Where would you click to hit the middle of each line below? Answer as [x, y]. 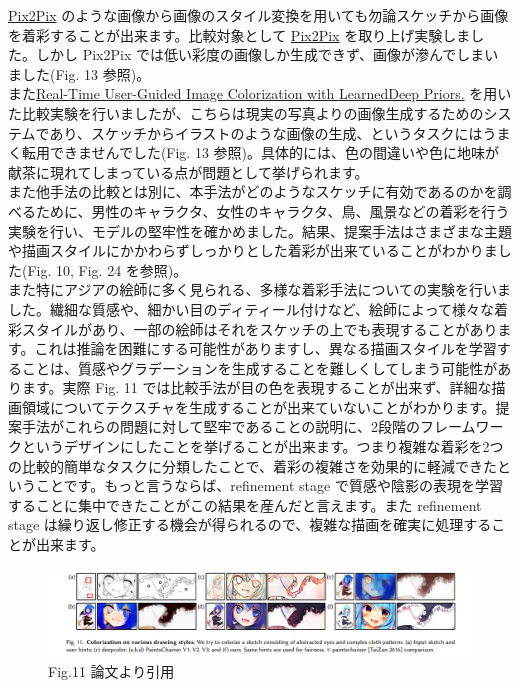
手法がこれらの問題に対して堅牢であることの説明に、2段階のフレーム [248, 426]
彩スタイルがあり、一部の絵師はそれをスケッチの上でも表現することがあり [253, 328]
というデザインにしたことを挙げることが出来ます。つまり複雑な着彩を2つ [262, 446]
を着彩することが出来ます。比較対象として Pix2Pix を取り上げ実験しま [239, 34]
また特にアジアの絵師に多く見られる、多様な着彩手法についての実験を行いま [260, 289]
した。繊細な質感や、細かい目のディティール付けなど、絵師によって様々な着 [258, 308]
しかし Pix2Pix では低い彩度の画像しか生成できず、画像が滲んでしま [260, 54]
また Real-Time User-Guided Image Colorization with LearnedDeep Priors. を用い [260, 93]
